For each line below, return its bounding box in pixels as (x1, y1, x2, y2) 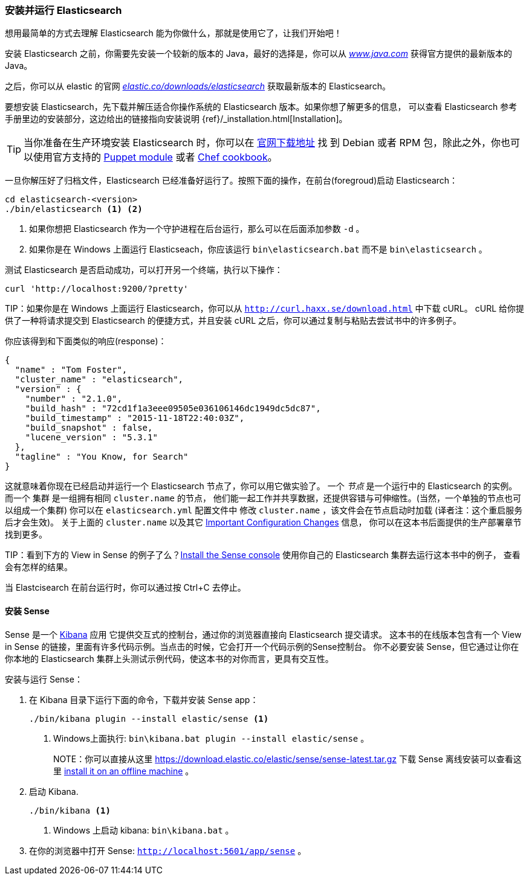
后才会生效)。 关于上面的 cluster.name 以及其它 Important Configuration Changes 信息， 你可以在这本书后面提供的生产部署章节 (5, 517, 522, 528)
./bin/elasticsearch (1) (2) (5, 204, 143, 214)
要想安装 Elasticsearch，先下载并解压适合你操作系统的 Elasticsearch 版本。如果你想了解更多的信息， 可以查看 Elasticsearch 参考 (5, 101, 518, 112)
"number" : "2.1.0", (25, 394, 122, 404)
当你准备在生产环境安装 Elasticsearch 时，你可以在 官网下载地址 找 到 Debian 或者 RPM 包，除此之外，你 (24, 136, 501, 149)
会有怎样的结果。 (5, 562, 73, 573)
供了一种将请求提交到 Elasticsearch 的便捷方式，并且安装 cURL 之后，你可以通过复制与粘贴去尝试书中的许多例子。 (5, 315, 461, 326)
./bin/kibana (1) (29, 805, 111, 815)
